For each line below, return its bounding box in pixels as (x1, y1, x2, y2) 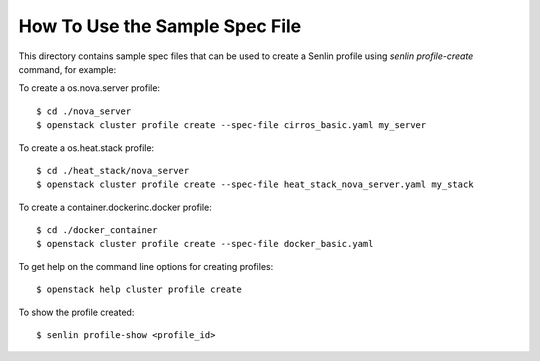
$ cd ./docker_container (36, 225, 158, 236)
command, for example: (18, 63, 117, 75)
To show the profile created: (18, 306, 135, 318)
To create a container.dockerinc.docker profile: (18, 201, 212, 213)
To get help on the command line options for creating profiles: (18, 260, 274, 272)
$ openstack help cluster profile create (36, 284, 242, 295)
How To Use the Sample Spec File (18, 15, 302, 37)
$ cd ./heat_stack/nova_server (36, 165, 190, 176)
